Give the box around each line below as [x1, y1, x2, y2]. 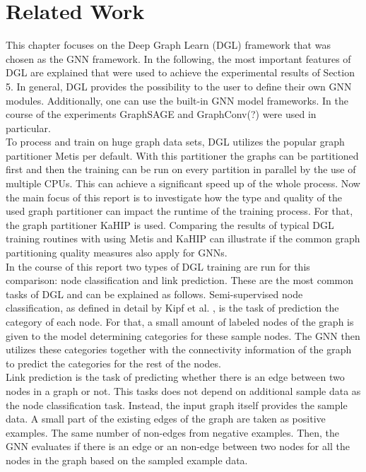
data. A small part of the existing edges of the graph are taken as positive [6, 411, 326, 426]
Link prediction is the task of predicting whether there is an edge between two [6, 370, 345, 384]
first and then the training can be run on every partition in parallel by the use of [6, 162, 356, 177]
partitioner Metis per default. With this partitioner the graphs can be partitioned [6, 148, 359, 163]
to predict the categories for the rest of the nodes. [6, 355, 221, 370]
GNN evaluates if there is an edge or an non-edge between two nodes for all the [6, 439, 350, 454]
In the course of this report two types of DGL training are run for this [6, 259, 310, 273]
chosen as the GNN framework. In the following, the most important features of [6, 51, 351, 66]
